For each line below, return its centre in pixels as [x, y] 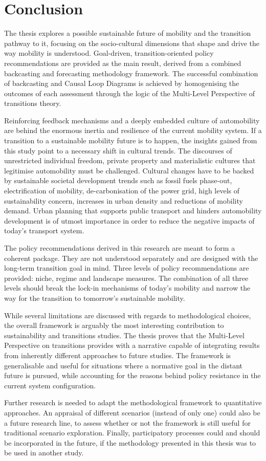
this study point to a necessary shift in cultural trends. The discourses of [118, 150]
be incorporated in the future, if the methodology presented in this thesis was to [130, 442]
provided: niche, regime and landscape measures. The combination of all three [126, 278]
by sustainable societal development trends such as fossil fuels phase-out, [118, 180]
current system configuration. [50, 385]
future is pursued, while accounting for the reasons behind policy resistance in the [132, 375]
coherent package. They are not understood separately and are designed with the [131, 258]
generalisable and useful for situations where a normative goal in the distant [124, 365]
